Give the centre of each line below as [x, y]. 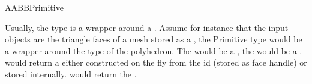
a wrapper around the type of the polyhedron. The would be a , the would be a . [154, 50]
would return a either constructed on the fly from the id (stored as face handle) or [156, 62]
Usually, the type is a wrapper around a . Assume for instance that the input [147, 27]
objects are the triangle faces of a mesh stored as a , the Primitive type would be [154, 39]
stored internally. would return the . [71, 74]
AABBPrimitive [34, 7]
